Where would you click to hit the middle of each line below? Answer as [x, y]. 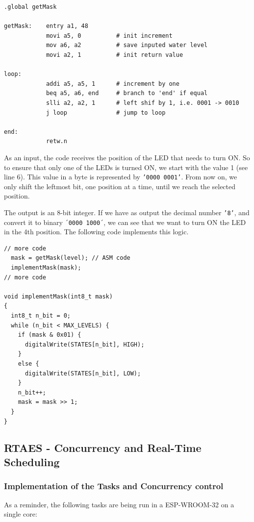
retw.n [56, 141]
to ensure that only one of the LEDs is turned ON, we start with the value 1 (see [126, 167]
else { [28, 363]
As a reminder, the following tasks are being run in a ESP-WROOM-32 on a [119, 504]
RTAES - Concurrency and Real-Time [103, 447]
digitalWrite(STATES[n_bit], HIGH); [85, 344]
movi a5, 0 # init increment [109, 36]
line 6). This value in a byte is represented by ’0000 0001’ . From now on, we [121, 177]
